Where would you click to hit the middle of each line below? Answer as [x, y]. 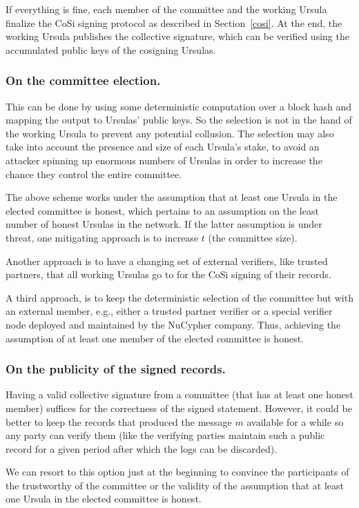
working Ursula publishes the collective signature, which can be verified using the [177, 36]
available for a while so [295, 421]
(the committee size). [253, 237]
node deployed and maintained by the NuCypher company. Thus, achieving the [173, 324]
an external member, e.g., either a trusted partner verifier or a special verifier [169, 311]
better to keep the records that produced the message [119, 421]
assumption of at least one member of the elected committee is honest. [155, 338]
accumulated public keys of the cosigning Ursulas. [111, 49]
